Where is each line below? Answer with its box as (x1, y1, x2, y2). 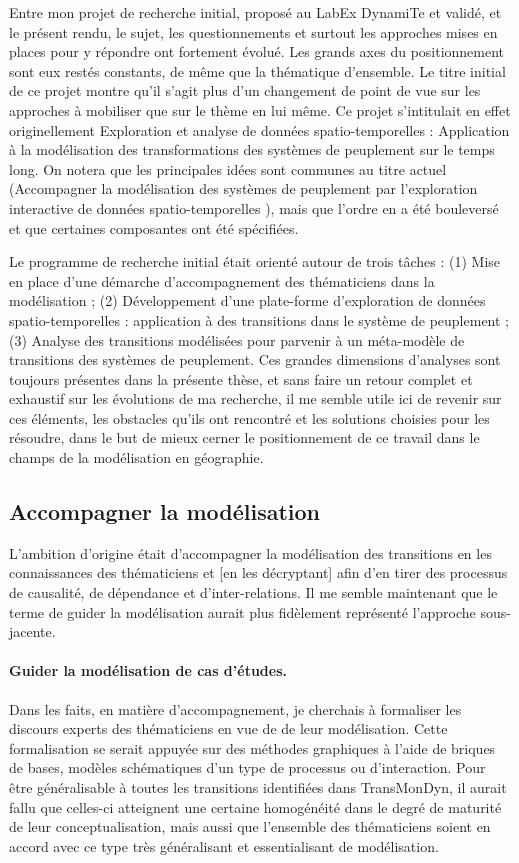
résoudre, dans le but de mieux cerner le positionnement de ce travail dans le (9, 427, 480, 448)
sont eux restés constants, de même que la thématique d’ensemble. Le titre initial (9, 60, 506, 81)
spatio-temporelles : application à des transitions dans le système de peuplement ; (9, 309, 509, 330)
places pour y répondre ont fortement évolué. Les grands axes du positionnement (9, 41, 505, 62)
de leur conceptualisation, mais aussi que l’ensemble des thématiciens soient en (9, 816, 491, 837)
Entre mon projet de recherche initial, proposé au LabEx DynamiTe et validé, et (9, 2, 502, 22)
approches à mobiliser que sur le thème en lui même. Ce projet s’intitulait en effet (9, 99, 511, 120)
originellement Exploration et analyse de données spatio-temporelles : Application (9, 119, 510, 140)
